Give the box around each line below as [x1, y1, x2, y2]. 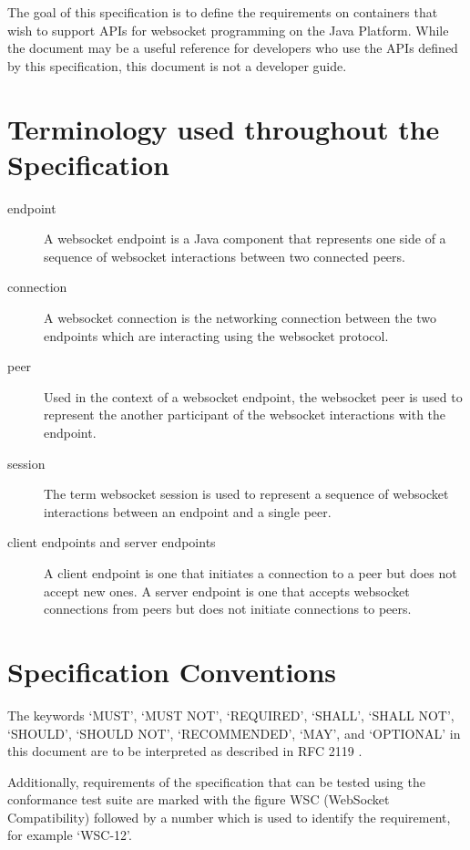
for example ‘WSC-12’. [7, 825, 132, 845]
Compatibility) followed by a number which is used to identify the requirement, [7, 807, 451, 826]
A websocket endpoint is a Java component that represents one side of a [44, 229, 446, 248]
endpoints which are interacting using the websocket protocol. [44, 326, 389, 345]
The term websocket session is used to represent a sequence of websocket [44, 484, 449, 503]
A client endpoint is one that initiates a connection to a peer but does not [44, 564, 457, 582]
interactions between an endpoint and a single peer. [44, 502, 332, 521]
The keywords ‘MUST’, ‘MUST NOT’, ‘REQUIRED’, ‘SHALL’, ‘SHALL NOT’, [7, 705, 455, 724]
